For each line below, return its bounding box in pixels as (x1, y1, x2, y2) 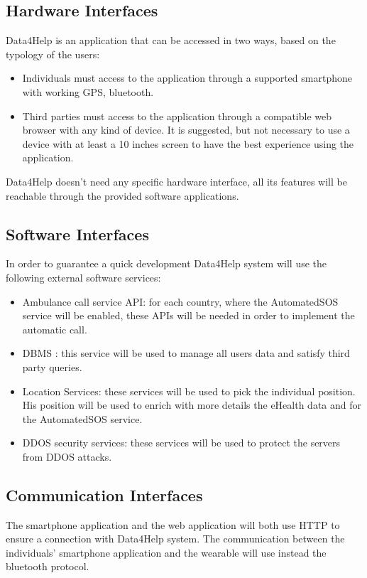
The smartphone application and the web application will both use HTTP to (6, 517, 340, 532)
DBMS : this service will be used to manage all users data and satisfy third (22, 346, 350, 360)
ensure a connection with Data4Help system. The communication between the (6, 531, 345, 546)
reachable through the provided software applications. (6, 188, 239, 203)
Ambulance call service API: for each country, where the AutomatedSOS (22, 294, 339, 309)
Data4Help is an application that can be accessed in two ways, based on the (6, 33, 336, 48)
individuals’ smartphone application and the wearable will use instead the (6, 545, 327, 560)
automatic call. (22, 321, 87, 336)
